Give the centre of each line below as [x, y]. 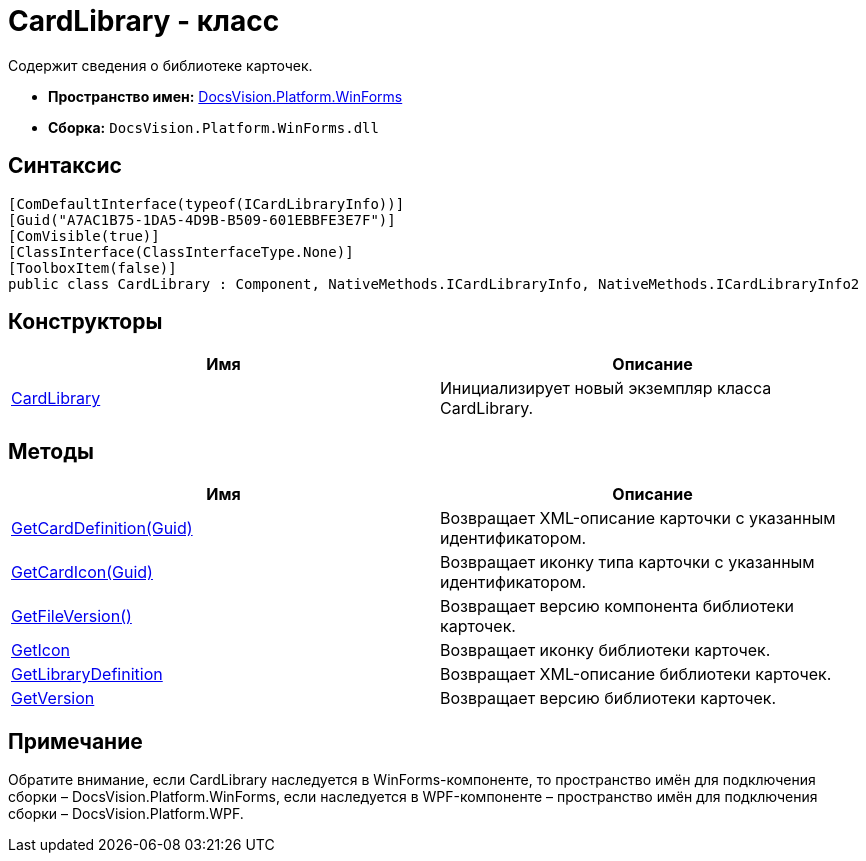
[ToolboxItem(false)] [92, 267]
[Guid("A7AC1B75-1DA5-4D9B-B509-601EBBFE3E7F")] [202, 219]
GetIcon [40, 650]
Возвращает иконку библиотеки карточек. [605, 650]
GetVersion [53, 698]
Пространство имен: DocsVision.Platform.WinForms [225, 96]
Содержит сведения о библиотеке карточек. [160, 65]
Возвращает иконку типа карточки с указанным [627, 562]
